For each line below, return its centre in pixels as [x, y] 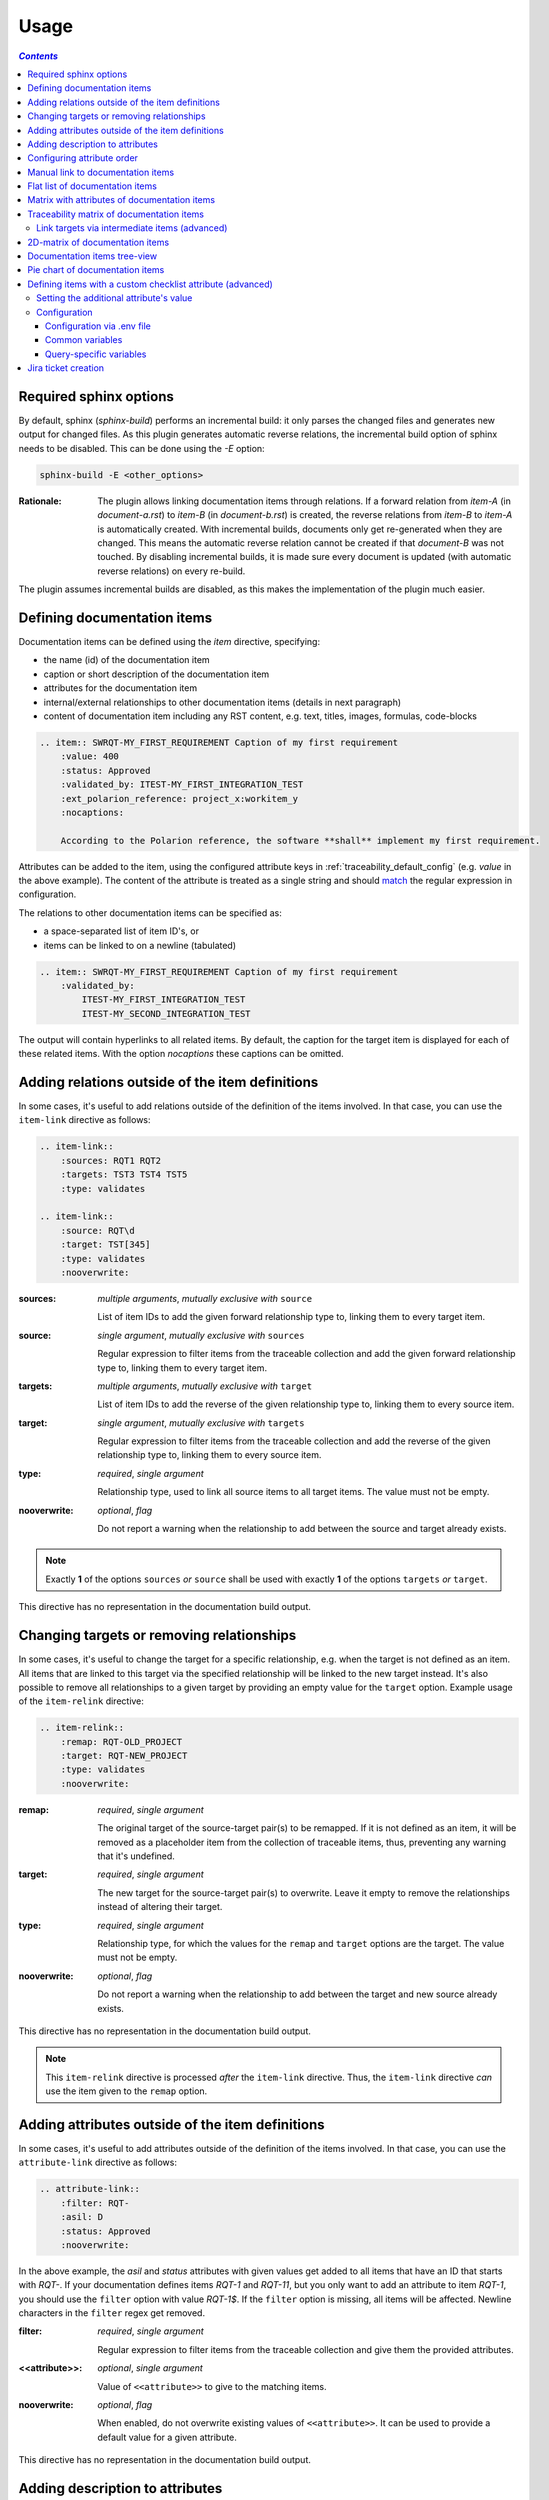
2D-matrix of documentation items [98, 242]
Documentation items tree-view [92, 256]
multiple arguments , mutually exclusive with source [205, 1298]
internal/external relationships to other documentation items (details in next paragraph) [222, 702]
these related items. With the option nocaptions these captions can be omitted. [181, 1054]
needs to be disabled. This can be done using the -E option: [141, 448]
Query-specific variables [96, 354]
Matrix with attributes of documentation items [121, 200]
